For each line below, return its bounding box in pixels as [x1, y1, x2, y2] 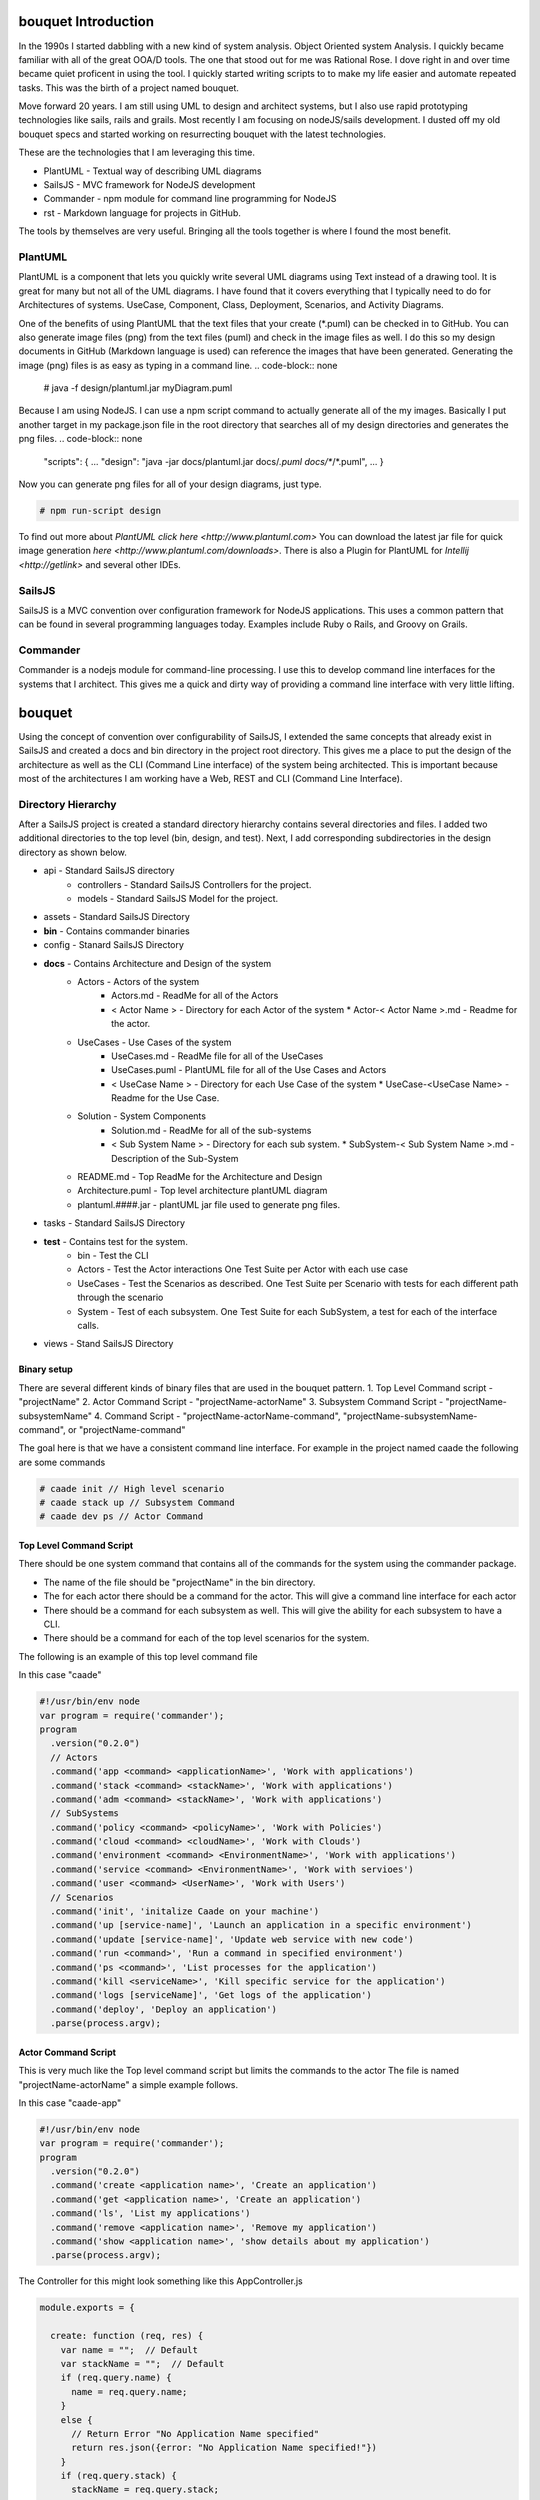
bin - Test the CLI [77, 1250, 149, 1261]
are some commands [18, 1456, 106, 1468]
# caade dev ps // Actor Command [39, 1511, 204, 1522]
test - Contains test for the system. [43, 1235, 189, 1247]
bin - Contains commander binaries [43, 925, 190, 937]
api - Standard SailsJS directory [43, 865, 175, 877]
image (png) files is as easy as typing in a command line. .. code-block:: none [18, 359, 339, 371]
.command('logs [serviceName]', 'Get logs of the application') [50, 1990, 372, 2001]
